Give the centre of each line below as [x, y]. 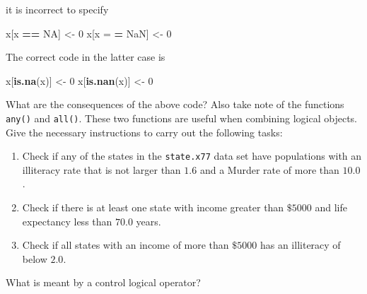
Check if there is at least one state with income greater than [153, 207]
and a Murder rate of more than [269, 169]
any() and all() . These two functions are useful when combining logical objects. [181, 118]
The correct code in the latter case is [86, 57]
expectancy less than [67, 221]
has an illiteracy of [300, 245]
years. [148, 221]
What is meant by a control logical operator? [103, 282]
